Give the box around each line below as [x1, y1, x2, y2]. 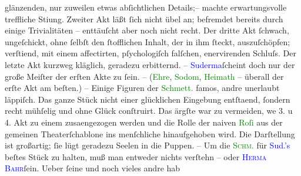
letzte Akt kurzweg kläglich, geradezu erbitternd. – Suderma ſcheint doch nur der [5, 58, 295, 70]
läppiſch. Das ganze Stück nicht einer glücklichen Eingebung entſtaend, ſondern [5, 93, 290, 105]
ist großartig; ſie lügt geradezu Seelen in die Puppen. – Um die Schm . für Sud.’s [5, 139, 290, 151]
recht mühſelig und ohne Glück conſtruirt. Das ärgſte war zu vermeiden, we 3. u [5, 104, 293, 117]
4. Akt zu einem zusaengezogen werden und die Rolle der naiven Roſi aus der [5, 116, 283, 128]
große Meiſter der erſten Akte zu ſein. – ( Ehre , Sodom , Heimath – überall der [5, 70, 284, 82]
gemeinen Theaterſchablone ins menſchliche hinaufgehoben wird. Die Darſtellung [5, 127, 295, 140]
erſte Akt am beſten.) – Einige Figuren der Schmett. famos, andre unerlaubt [5, 82, 280, 94]
